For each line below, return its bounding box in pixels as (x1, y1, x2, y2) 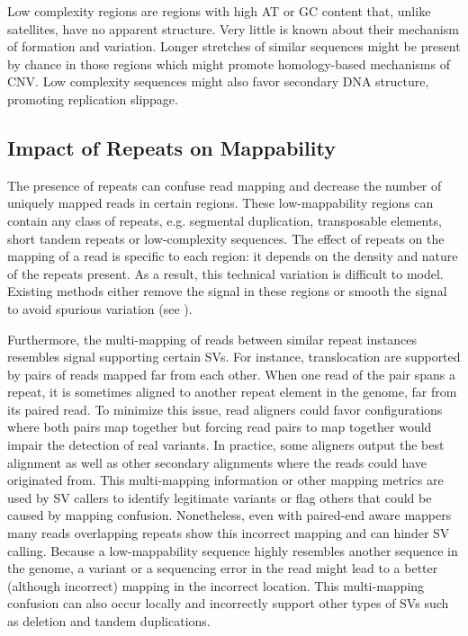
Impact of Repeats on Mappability (7, 133, 336, 161)
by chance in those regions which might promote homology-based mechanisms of (7, 54, 450, 73)
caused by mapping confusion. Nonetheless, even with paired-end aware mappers (7, 506, 452, 524)
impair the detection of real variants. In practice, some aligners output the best (7, 435, 445, 454)
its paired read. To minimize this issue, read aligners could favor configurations (7, 399, 443, 418)
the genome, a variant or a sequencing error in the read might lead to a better (7, 559, 438, 578)
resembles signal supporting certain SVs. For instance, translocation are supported (7, 347, 461, 366)
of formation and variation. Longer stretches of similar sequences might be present (7, 37, 461, 56)
